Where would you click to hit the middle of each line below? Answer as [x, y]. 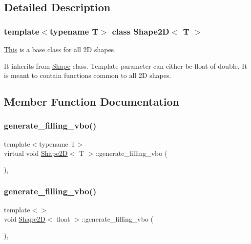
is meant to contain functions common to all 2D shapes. [88, 75]
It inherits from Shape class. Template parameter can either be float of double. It [125, 66]
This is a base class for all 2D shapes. [60, 49]
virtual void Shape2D [36, 153]
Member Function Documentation [92, 102]
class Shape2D [141, 31]
